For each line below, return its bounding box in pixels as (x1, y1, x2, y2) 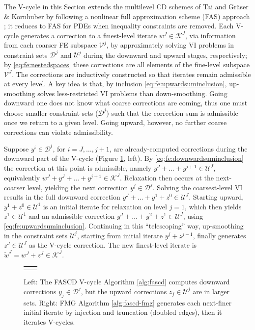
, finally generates (193, 230, 246, 240)
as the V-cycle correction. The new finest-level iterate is (29, 240, 197, 250)
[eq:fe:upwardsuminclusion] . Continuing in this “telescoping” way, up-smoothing (4, 221, 244, 231)
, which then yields (185, 201, 242, 211)
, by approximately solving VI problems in (106, 40, 234, 50)
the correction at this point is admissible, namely (4, 163, 152, 173)
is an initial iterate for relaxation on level (43, 201, 167, 211)
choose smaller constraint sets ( (4, 107, 98, 118)
